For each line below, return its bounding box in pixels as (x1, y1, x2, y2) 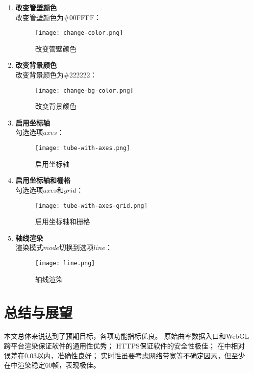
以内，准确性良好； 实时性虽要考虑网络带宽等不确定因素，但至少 (36, 350, 245, 360)
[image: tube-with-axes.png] (35, 145, 130, 152)
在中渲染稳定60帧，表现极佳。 (4, 360, 100, 370)
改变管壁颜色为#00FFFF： (15, 12, 101, 22)
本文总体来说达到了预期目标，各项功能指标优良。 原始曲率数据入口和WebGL (4, 331, 249, 341)
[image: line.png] (35, 259, 95, 267)
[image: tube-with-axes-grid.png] (35, 202, 148, 209)
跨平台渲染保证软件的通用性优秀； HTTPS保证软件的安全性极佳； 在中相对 (4, 340, 245, 350)
